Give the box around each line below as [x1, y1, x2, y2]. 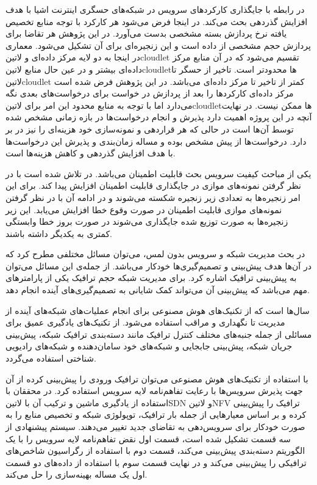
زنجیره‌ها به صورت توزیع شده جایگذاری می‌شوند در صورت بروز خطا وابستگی [5, 215, 288, 228]
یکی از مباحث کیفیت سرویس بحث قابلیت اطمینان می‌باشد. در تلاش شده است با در [5, 167, 312, 180]
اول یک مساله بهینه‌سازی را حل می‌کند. [5, 468, 148, 481]
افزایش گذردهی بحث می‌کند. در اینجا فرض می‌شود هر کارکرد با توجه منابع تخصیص [5, 15, 308, 27]
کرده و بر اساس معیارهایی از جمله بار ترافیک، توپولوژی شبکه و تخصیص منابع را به [5, 408, 307, 421]
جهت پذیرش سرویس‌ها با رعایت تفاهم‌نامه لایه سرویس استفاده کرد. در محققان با [5, 384, 303, 397]
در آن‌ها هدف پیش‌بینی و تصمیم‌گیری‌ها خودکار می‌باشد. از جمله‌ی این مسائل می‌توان [5, 259, 312, 272]
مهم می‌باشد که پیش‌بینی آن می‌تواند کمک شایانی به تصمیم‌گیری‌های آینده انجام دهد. [5, 283, 310, 296]
